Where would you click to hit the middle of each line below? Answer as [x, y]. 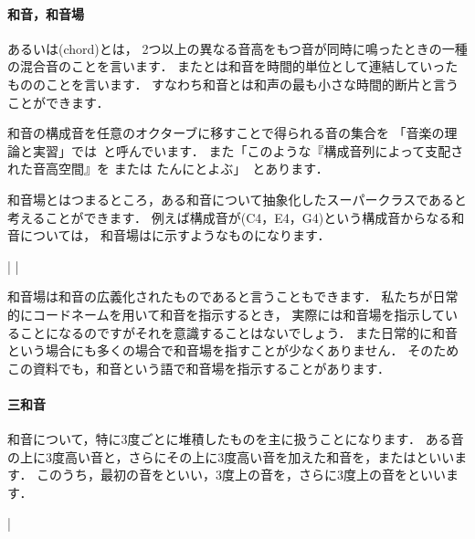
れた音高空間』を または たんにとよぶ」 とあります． [168, 169]
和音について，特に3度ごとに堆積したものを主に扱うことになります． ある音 [236, 439]
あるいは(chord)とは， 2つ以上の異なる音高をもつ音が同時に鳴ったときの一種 [237, 48]
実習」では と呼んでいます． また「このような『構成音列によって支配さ [248, 150]
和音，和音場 [46, 13]
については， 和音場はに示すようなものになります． [175, 235]
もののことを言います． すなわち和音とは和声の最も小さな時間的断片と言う [233, 84]
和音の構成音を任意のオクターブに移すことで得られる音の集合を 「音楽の [226, 133]
